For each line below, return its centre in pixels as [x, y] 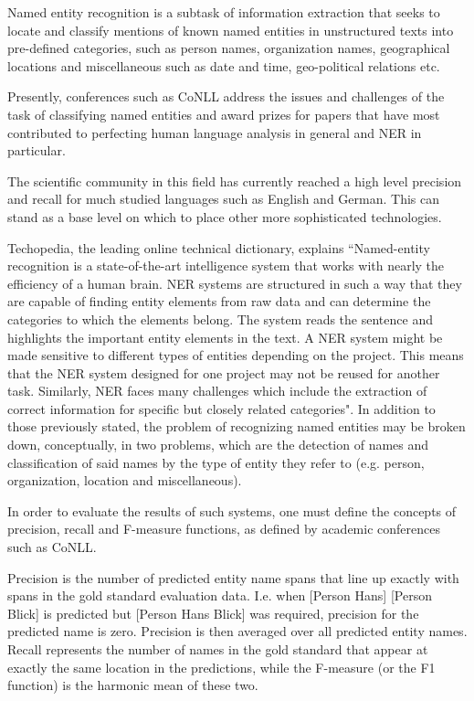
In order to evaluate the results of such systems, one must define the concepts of [232, 510]
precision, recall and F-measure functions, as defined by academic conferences [224, 529]
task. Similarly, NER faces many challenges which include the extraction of [217, 391]
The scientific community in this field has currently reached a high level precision [235, 181]
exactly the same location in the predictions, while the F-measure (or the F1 [221, 667]
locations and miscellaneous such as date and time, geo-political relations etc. [224, 65]
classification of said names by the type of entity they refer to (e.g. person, [216, 462]
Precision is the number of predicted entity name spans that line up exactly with [233, 577]
